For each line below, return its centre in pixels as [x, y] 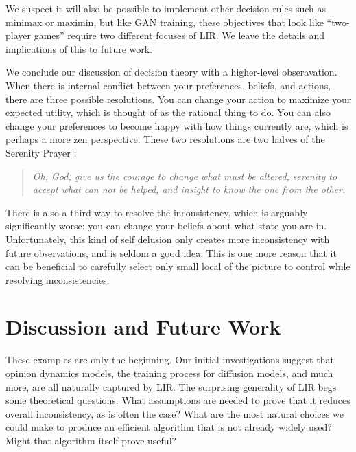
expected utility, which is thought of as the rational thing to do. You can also [168, 112]
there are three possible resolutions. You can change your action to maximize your [178, 99]
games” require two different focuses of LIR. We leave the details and [179, 35]
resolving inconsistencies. [58, 279]
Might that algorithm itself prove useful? [91, 440]
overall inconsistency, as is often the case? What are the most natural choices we [175, 413]
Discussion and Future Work [143, 327]
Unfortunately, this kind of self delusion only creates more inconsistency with [168, 239]
